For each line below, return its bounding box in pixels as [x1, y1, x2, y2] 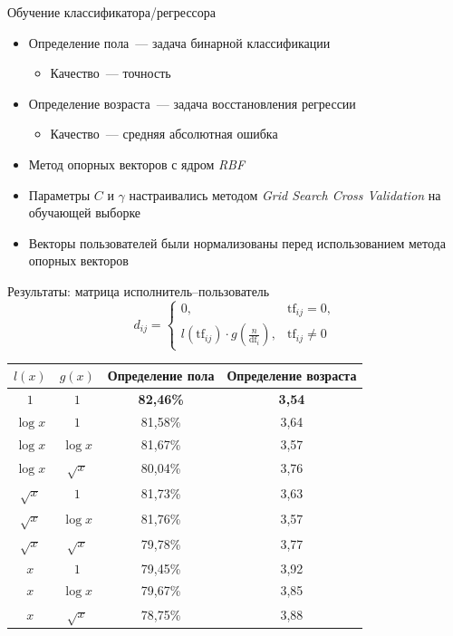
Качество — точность [50, 63, 171, 82]
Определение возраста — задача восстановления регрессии [28, 93, 356, 112]
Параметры [28, 185, 91, 204]
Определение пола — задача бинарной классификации [28, 33, 331, 52]
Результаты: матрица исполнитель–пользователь [7, 281, 270, 300]
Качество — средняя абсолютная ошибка [50, 124, 278, 143]
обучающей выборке [28, 203, 141, 222]
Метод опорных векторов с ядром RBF [28, 154, 246, 173]
